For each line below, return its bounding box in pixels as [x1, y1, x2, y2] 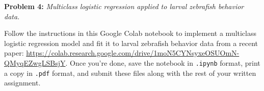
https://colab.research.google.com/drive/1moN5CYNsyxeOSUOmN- [26, 48, 240, 58]
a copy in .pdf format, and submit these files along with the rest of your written [4, 67, 256, 78]
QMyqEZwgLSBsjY [4, 57, 66, 68]
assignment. [4, 77, 41, 88]
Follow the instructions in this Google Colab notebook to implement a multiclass [4, 28, 256, 38]
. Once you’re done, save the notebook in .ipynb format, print [65, 57, 260, 68]
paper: [4, 48, 24, 58]
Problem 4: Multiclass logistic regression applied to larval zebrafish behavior [4, 1, 244, 11]
